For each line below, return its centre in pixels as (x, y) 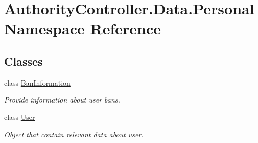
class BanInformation (37, 82)
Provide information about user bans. (62, 100)
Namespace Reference (83, 28)
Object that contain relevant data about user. (74, 134)
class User (20, 117)
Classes (24, 61)
